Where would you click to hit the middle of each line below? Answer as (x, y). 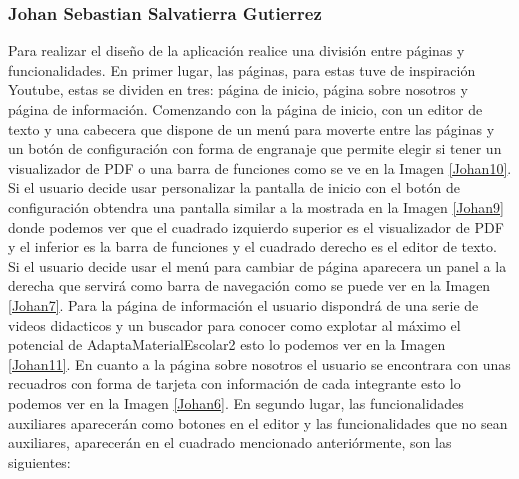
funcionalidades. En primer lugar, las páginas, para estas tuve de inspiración (242, 69)
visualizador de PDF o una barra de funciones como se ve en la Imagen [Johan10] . (260, 167)
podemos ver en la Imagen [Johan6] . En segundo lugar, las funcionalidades (236, 402)
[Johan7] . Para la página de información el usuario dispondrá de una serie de (243, 304)
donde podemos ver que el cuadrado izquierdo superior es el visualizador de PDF (256, 226)
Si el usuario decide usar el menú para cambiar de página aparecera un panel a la (257, 265)
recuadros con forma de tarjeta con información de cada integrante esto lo (234, 383)
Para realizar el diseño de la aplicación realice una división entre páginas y (236, 50)
